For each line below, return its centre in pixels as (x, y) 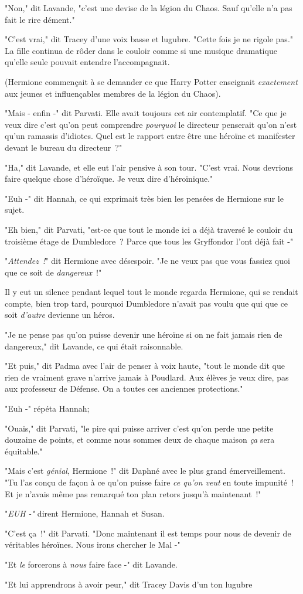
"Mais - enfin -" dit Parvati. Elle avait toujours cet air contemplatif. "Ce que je (146, 113)
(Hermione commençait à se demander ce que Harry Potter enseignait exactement (151, 81)
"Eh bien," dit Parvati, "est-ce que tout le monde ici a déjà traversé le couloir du (149, 229)
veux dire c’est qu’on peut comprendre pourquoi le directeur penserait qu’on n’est (151, 124)
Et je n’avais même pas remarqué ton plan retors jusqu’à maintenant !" (133, 493)
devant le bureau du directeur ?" (64, 147)
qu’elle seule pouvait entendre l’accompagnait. (87, 62)
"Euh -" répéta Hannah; (47, 408)
